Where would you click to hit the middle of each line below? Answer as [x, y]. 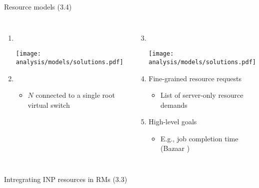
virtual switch [49, 105]
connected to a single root [75, 95]
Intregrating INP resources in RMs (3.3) [66, 179]
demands [174, 105]
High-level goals [173, 122]
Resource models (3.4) [38, 7]
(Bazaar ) [175, 148]
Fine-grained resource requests [195, 78]
